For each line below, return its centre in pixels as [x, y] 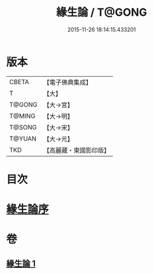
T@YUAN [23, 139]
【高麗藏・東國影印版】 [76, 150]
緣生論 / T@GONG [102, 12]
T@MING [22, 116]
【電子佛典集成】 [67, 82]
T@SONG [23, 127]
